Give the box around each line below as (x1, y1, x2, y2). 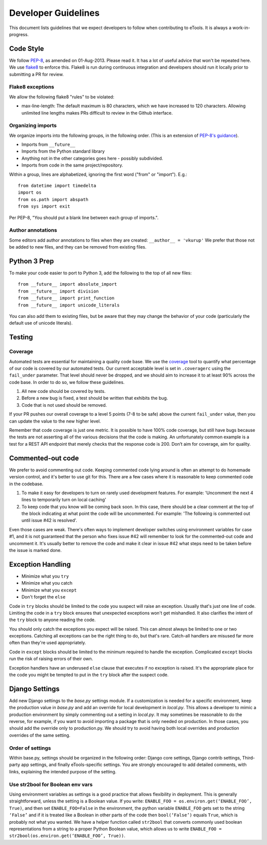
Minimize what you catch (21, 580, 73, 586)
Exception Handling (9, 560, 71, 568)
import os (18, 190, 42, 195)
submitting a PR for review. (9, 71, 64, 77)
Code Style (9, 44, 44, 53)
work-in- (232, 25, 251, 31)
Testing (9, 333, 33, 341)
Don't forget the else (21, 594, 66, 600)
